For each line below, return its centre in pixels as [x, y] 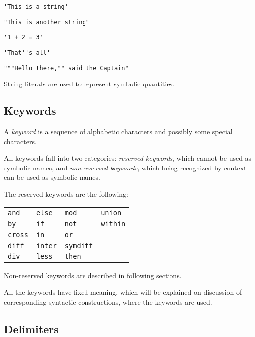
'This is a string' [36, 7]
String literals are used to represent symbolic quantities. [89, 84]
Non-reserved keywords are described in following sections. [93, 275]
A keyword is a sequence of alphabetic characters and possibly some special [118, 131]
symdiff [79, 245]
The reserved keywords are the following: [66, 194]
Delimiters [31, 328]
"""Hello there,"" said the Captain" [66, 68]
